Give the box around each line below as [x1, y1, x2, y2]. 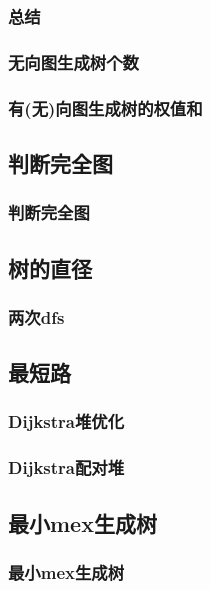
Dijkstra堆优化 [8, 409, 125, 434]
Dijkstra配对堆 [8, 455, 125, 480]
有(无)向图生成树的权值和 [8, 95, 203, 120]
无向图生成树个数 [8, 49, 139, 74]
